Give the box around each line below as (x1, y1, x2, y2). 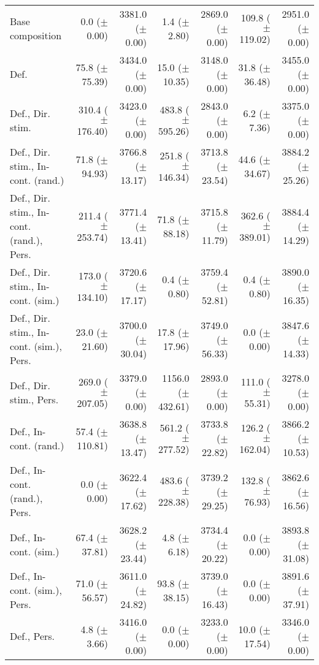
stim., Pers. (10, 392, 59, 406)
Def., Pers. (10, 629, 55, 643)
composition (10, 28, 62, 42)
